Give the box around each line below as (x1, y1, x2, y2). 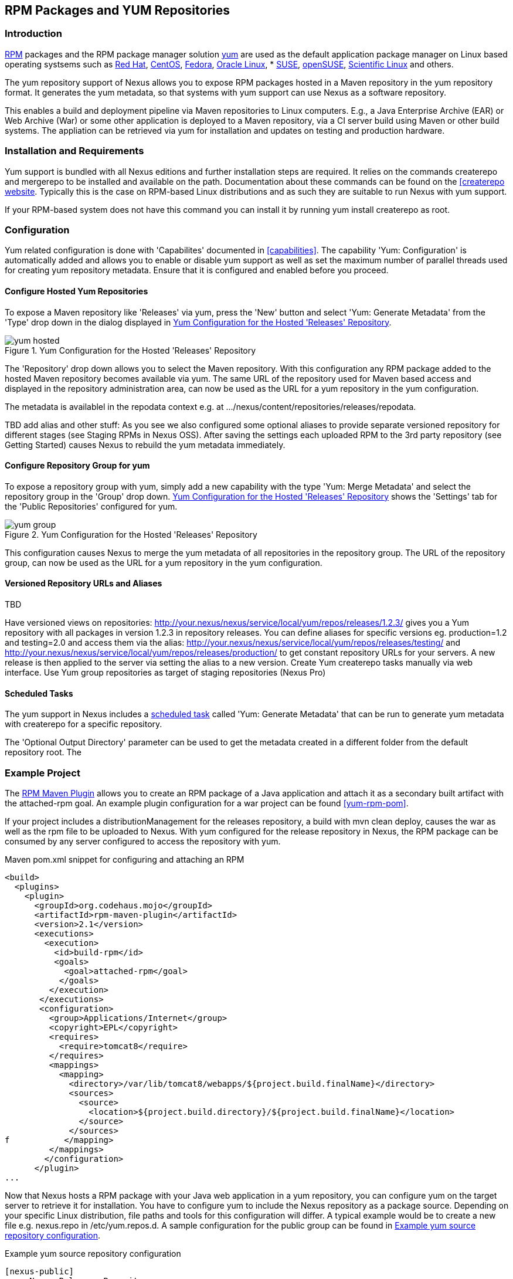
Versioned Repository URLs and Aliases (5, 578, 162, 589)
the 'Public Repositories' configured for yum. (5, 501, 178, 511)
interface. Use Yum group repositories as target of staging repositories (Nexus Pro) (5, 667, 326, 677)
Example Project (5, 766, 80, 779)
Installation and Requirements (5, 145, 144, 157)
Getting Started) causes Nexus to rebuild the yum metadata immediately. (5, 439, 286, 450)
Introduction (5, 28, 62, 40)
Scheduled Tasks (5, 688, 73, 698)
